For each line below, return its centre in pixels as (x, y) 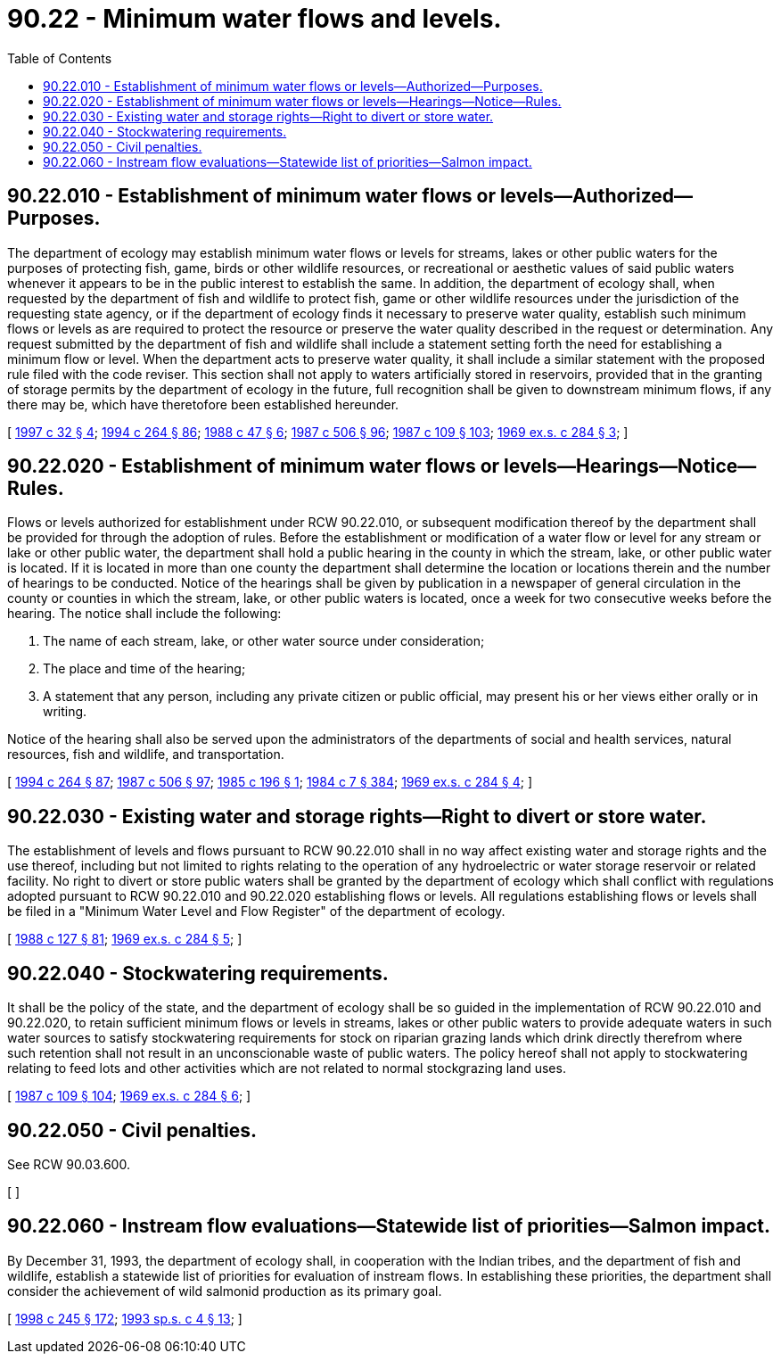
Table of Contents (60, 58)
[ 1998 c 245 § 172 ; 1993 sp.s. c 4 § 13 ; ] (125, 1318)
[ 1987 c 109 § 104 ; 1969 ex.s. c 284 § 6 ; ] (129, 1096)
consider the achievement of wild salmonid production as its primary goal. (225, 1291)
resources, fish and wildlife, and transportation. (146, 755)
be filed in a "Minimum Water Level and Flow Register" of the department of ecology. (256, 911)
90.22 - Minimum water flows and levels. (255, 19)
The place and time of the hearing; (144, 669)
